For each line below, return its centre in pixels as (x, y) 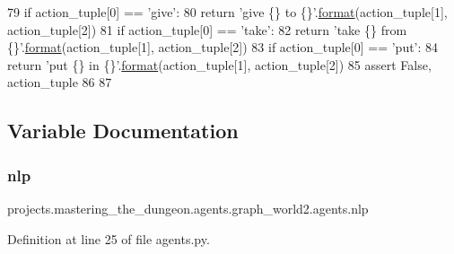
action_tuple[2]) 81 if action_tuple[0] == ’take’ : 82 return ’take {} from (207, 29)
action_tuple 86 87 (60, 82)
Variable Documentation (123, 131)
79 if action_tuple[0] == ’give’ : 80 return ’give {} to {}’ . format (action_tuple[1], (227, 12)
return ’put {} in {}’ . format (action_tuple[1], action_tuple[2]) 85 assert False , (219, 64)
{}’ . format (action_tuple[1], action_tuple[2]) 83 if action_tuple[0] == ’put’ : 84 (223, 47)
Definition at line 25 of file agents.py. (109, 238)
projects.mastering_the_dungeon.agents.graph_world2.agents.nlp (188, 208)
